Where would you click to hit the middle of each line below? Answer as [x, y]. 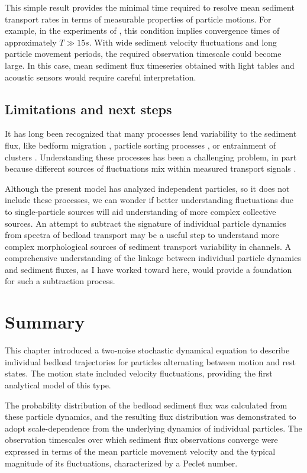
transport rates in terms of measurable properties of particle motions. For [138, 19]
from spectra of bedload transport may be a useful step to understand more [142, 235]
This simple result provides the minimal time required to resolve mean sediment [150, 7]
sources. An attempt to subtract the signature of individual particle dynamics [146, 223]
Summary [45, 322]
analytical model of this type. [58, 384]
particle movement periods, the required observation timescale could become [143, 54]
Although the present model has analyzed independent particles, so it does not [147, 188]
